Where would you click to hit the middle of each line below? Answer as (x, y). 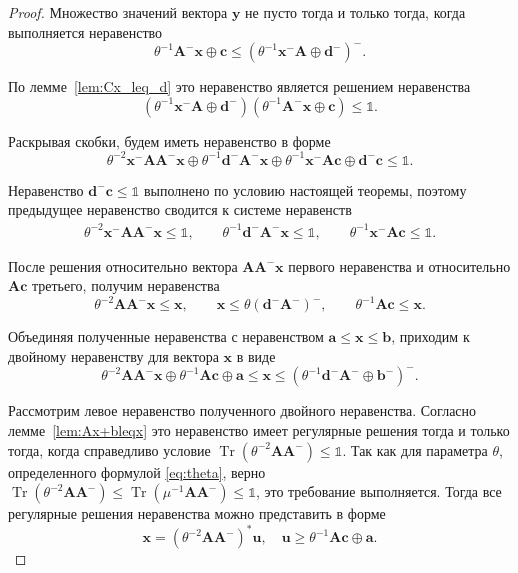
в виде (256, 355)
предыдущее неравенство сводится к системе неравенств (180, 209)
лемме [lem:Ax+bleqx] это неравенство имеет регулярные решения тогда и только (259, 430)
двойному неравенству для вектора (113, 355)
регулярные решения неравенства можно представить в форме (197, 513)
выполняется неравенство (85, 31)
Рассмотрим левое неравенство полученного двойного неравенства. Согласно (242, 410)
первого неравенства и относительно (399, 265)
